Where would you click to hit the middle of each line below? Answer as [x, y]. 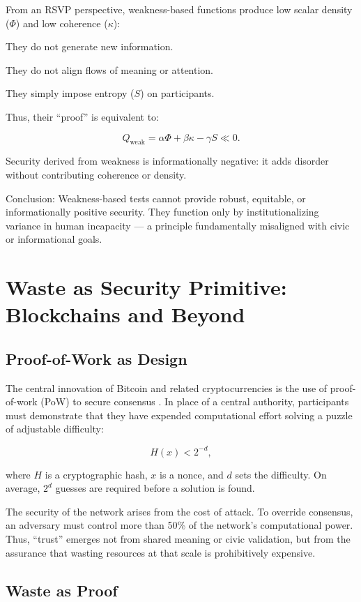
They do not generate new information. [90, 46]
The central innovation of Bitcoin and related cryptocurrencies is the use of [167, 387]
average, [23, 488]
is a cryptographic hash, [96, 474]
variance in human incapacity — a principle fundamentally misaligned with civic [178, 225]
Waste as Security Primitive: [146, 287]
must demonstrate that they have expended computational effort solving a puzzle [179, 415]
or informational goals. [54, 239]
